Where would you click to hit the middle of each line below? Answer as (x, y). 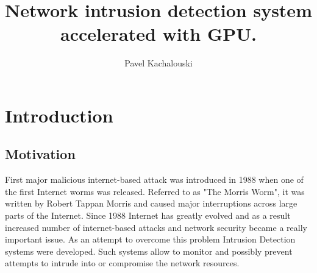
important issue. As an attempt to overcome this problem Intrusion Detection (150, 239)
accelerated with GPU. (158, 34)
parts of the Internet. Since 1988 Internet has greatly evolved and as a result (148, 215)
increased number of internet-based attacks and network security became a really (156, 227)
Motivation (40, 154)
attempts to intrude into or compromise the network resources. (122, 263)
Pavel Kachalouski (158, 63)
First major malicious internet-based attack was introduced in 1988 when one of (154, 179)
